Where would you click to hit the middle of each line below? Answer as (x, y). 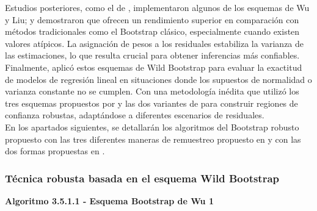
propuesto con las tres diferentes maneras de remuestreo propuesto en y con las (153, 139)
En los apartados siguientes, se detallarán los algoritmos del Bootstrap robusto (152, 127)
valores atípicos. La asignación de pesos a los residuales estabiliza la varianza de (155, 43)
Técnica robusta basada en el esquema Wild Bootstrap (142, 178)
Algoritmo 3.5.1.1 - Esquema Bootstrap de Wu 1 (109, 200)
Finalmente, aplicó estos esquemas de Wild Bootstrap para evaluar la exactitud (154, 67)
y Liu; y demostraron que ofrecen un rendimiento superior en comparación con (152, 19)
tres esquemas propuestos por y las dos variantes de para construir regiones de (151, 103)
